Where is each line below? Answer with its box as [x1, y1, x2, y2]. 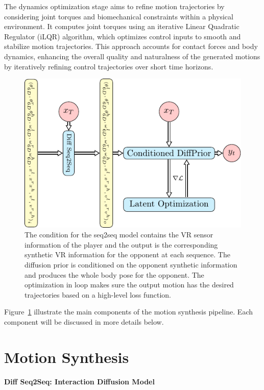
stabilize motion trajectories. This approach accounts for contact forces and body [4, 41, 258, 52]
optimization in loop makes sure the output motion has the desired [25, 279, 234, 290]
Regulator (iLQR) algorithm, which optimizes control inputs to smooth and [4, 31, 241, 41]
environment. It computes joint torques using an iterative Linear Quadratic [4, 21, 239, 32]
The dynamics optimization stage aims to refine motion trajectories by [4, 1, 225, 11]
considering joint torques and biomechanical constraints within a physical [4, 11, 233, 21]
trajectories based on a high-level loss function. [25, 289, 171, 300]
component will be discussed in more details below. [4, 316, 164, 327]
